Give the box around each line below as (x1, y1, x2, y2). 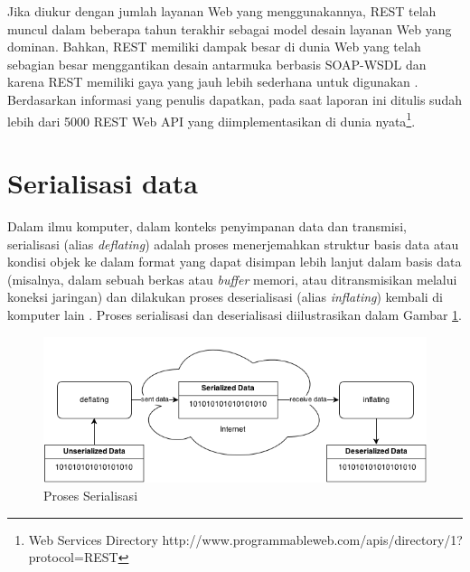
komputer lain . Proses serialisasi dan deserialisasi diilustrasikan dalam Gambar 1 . (7, 305, 462, 324)
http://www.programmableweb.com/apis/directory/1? (162, 530, 463, 549)
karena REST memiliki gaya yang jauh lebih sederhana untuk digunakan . (7, 72, 418, 91)
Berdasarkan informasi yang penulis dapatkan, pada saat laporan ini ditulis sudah (7, 89, 462, 108)
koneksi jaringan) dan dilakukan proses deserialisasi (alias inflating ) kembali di (7, 287, 443, 306)
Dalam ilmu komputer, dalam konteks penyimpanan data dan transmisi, (7, 216, 407, 235)
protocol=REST (28, 548, 118, 567)
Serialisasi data (7, 164, 198, 201)
